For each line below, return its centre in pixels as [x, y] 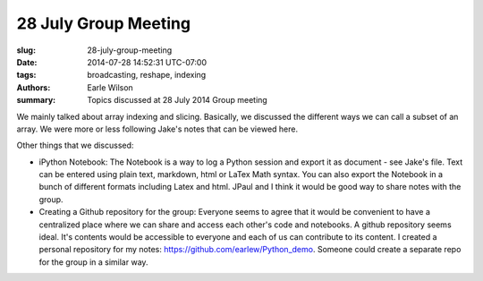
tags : [26, 75]
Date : [27, 62]
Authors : [34, 87]
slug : [26, 50]
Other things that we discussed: [75, 145]
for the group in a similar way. [93, 262]
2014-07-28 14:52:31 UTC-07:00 [147, 62]
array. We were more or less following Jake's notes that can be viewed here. [157, 129]
